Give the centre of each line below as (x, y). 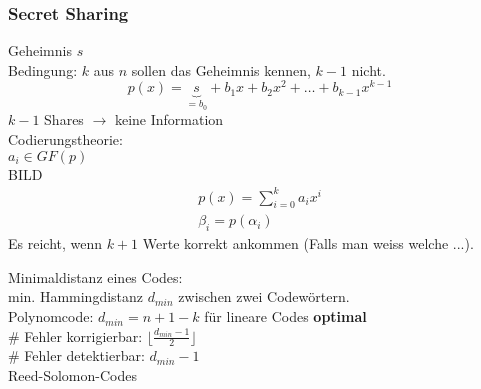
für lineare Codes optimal (285, 316)
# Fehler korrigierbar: (75, 335)
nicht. (368, 69)
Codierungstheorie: (65, 138)
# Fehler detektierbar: (76, 355)
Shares (64, 119)
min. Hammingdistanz (76, 296)
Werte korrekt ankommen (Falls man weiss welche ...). (308, 243)
